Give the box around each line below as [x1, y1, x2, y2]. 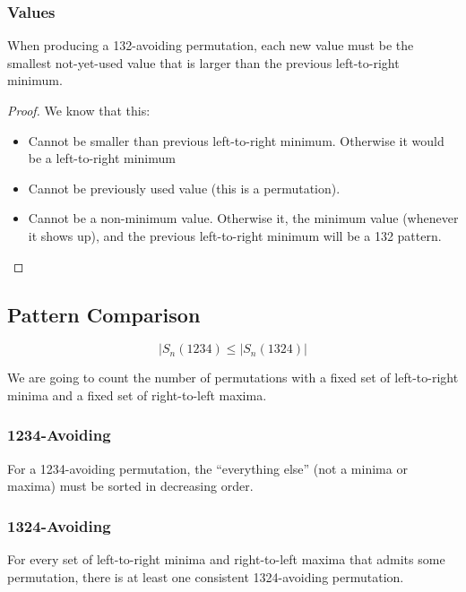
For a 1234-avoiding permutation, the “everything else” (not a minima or [7, 459, 408, 477]
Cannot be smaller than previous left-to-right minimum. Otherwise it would [28, 131, 444, 150]
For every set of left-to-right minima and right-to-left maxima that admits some [7, 550, 445, 569]
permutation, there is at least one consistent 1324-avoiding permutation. [7, 567, 404, 586]
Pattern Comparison [7, 300, 201, 328]
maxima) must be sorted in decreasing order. [7, 476, 254, 495]
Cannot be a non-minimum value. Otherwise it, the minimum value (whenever [28, 209, 459, 227]
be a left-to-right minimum [28, 149, 176, 167]
